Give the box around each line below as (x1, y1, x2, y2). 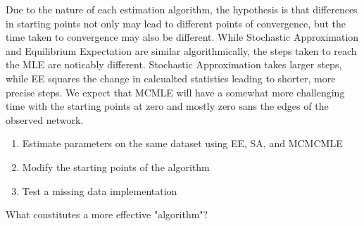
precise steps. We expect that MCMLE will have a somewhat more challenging (6, 84, 345, 99)
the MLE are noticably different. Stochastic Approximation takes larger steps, (6, 57, 342, 72)
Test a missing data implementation (22, 183, 177, 198)
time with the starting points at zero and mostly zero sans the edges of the (6, 99, 329, 113)
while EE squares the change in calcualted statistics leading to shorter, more (6, 70, 336, 85)
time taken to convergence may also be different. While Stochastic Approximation (6, 30, 359, 44)
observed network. (6, 112, 84, 127)
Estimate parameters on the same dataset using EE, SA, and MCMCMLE (22, 136, 343, 151)
